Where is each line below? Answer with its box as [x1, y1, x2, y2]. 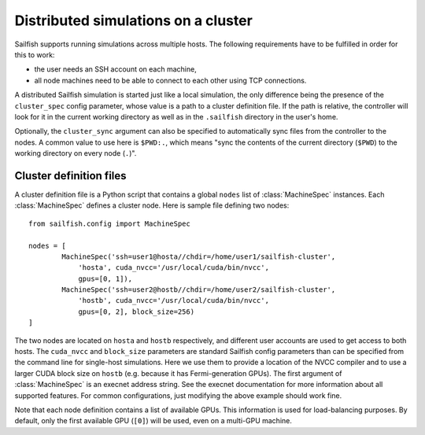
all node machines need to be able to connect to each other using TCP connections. [34, 76, 307, 85]
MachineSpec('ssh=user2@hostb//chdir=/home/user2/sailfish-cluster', [61, 286, 336, 294]
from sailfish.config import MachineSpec [28, 219, 190, 228]
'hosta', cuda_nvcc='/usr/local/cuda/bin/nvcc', [78, 264, 269, 272]
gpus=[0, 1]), [78, 274, 133, 283]
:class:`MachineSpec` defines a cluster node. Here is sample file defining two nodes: [14, 201, 290, 210]
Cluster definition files [14, 169, 127, 182]
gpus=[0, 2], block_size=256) [78, 307, 195, 316]
